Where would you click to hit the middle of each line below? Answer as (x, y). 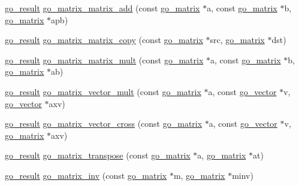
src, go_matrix (237, 40)
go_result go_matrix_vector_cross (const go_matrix (104, 124)
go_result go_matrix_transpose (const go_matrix (98, 155)
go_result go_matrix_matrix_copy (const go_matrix (104, 40)
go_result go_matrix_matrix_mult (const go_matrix (104, 60)
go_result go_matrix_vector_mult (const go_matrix (103, 91)
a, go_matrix (222, 155)
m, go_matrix (199, 175)
